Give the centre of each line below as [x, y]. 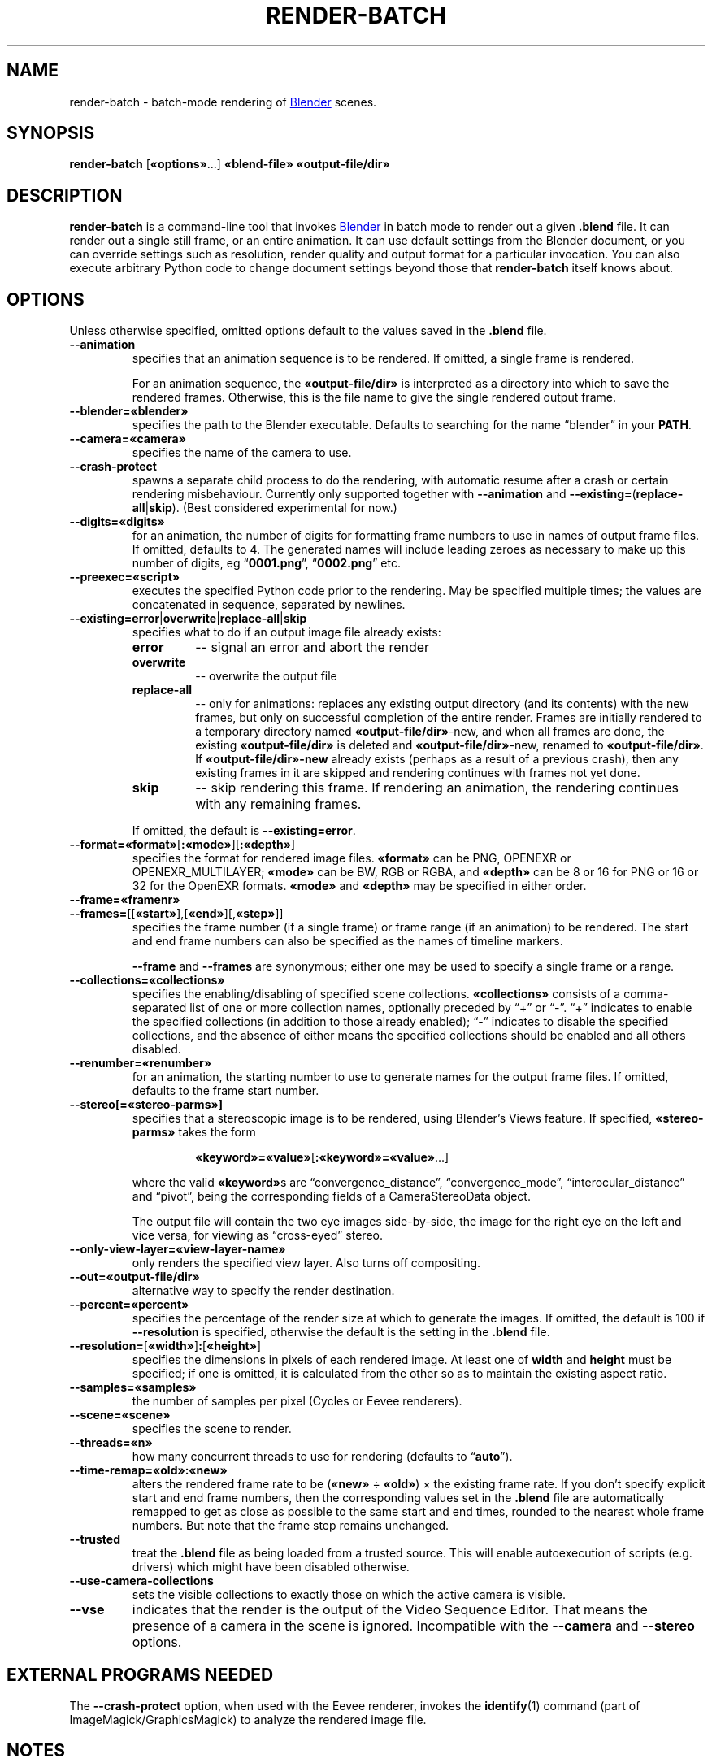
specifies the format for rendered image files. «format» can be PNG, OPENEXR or [352, 858]
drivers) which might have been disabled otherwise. [271, 1567]
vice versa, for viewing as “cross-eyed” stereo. [257, 1235]
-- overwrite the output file [266, 676]
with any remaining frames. [278, 804]
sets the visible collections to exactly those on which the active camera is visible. [349, 1595]
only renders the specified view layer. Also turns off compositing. [306, 1263]
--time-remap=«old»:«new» [148, 1470]
